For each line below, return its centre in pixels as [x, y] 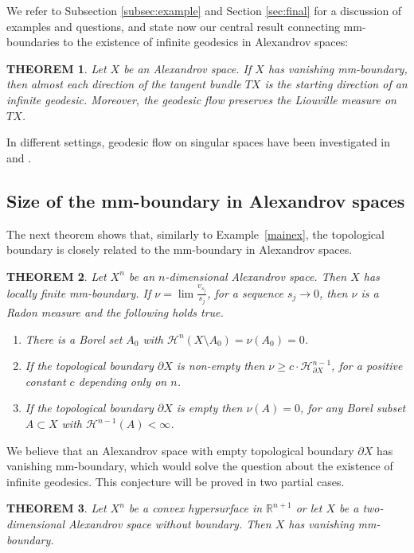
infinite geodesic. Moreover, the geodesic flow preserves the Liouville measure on [201, 99]
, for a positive [367, 366]
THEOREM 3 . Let [57, 508]
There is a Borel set [74, 339]
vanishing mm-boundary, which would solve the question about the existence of [200, 466]
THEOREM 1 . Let [57, 68]
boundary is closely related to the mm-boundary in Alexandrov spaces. [180, 249]
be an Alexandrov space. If [187, 68]
